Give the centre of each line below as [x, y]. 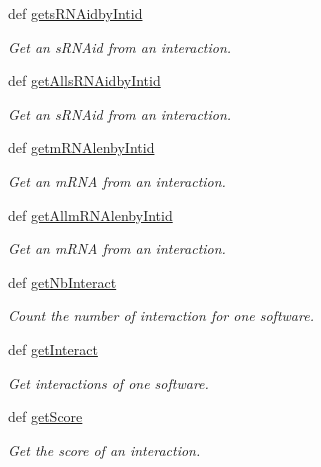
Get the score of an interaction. [104, 449]
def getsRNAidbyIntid [75, 13]
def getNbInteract [62, 281]
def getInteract [53, 348]
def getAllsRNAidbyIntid [84, 80]
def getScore [45, 416]
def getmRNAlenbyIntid [81, 147]
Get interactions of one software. [108, 382]
